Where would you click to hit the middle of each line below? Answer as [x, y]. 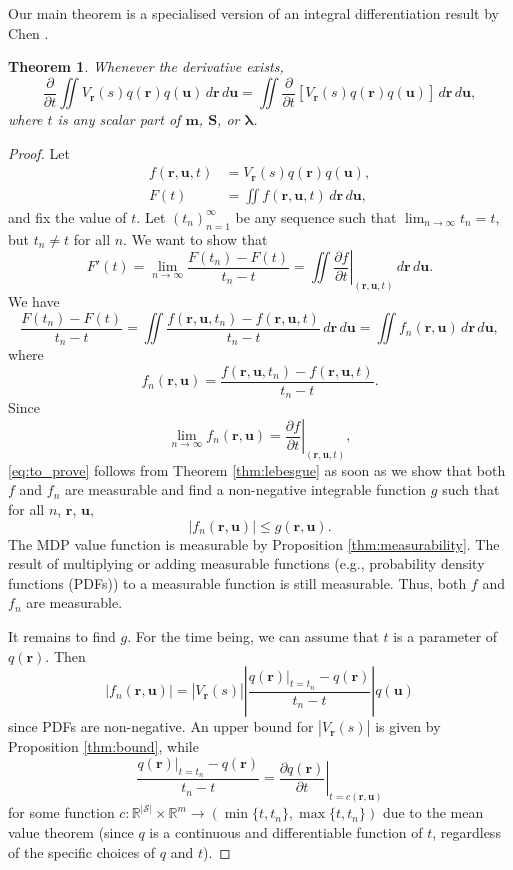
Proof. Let [39, 152]
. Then [65, 655]
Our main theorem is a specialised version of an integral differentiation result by [254, 13]
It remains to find [62, 636]
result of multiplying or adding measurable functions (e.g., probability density [246, 563]
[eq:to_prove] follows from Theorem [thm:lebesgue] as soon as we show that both [257, 469]
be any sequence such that [316, 216]
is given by [408, 726]
